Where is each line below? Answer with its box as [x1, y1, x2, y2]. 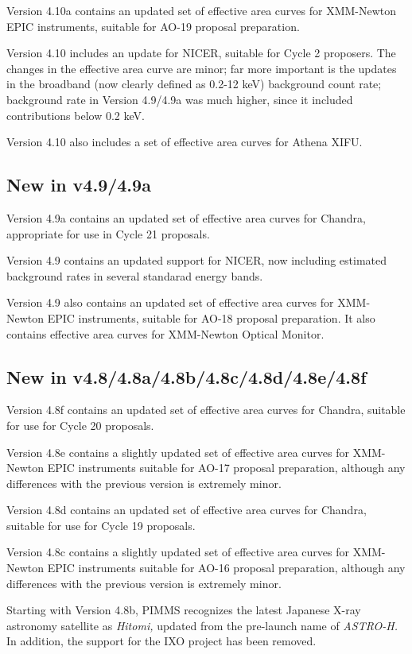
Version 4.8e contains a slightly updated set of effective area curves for [6, 443, 350, 460]
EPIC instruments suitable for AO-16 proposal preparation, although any [47, 559, 406, 576]
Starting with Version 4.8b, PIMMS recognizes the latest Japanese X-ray [6, 602, 361, 618]
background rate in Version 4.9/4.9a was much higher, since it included [6, 91, 353, 107]
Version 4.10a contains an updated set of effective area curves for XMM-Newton [6, 2, 397, 18]
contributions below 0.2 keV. [6, 106, 145, 123]
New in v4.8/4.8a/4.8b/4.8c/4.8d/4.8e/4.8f [6, 364, 367, 389]
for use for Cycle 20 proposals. [6, 416, 154, 433]
